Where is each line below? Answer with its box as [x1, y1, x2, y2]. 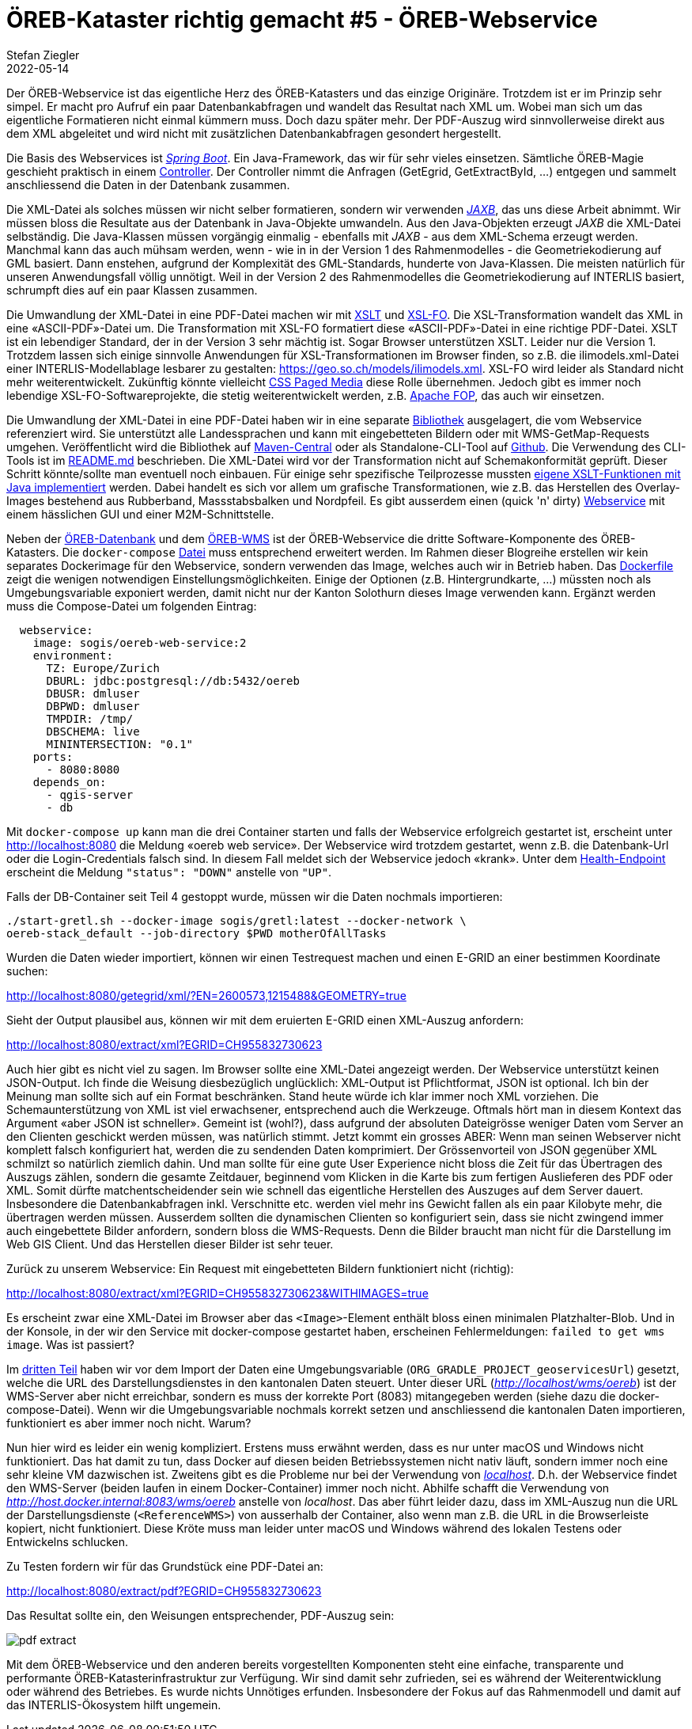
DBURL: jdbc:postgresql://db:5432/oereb [46, 674, 300, 687]
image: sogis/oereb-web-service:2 [32, 636, 247, 649]
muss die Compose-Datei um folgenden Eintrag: [6, 598, 257, 613]
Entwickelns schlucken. [6, 1534, 129, 1548]
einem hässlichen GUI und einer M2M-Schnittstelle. [6, 507, 274, 521]
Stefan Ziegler [6, 47, 80, 62]
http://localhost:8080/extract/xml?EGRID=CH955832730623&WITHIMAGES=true [6, 1286, 429, 1300]
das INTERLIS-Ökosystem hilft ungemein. [6, 1697, 221, 1712]
